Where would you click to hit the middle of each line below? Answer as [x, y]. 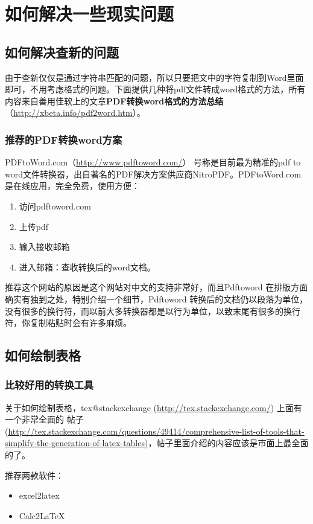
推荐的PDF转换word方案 [64, 139]
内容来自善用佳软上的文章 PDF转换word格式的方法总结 [114, 101]
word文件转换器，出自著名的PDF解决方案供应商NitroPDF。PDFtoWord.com [153, 174]
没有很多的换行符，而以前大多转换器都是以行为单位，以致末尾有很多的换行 [153, 311]
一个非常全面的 [34, 419]
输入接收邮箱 [44, 247]
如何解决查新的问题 [62, 52]
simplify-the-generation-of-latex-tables [75, 443]
